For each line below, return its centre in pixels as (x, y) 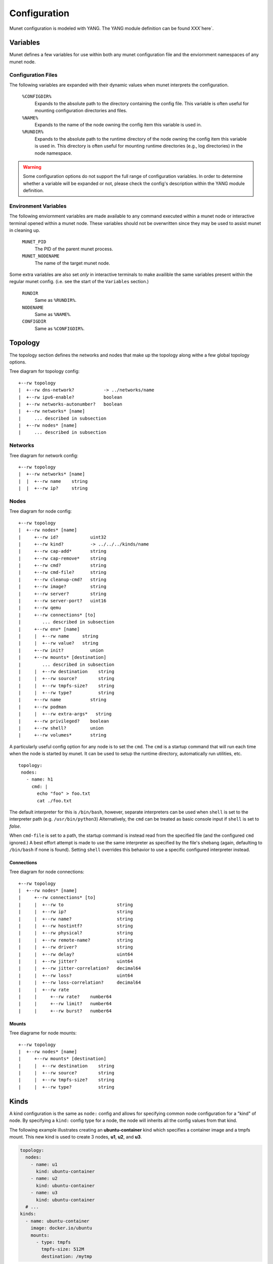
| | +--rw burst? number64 (65, 1011)
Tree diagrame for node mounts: (43, 1033)
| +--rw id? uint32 (62, 537)
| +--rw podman (42, 707)
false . (15, 826)
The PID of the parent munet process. (74, 249)
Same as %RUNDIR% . (56, 300)
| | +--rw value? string (58, 643)
